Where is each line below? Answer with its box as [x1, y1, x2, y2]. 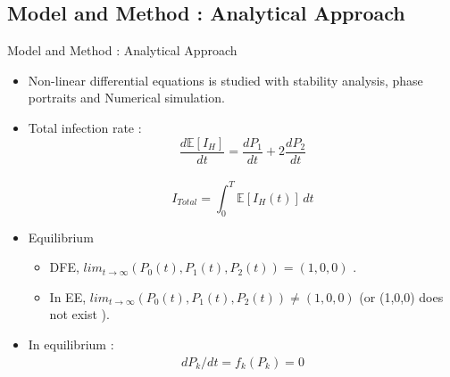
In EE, [49, 287, 87, 306]
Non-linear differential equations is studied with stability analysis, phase [28, 70, 423, 89]
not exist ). [49, 305, 110, 324]
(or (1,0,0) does [359, 287, 444, 306]
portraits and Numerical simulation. [28, 88, 225, 107]
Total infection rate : [28, 118, 142, 136]
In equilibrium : [28, 334, 114, 353]
